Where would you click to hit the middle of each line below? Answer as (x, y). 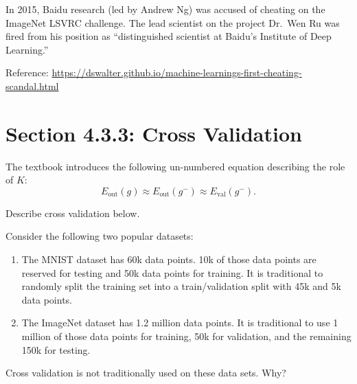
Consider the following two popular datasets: (100, 236)
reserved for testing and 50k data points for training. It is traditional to (172, 272)
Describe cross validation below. (73, 213)
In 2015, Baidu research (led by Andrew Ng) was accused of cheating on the (165, 9)
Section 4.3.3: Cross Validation (154, 133)
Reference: (27, 72)
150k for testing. (56, 349)
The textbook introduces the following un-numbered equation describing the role (175, 166)
